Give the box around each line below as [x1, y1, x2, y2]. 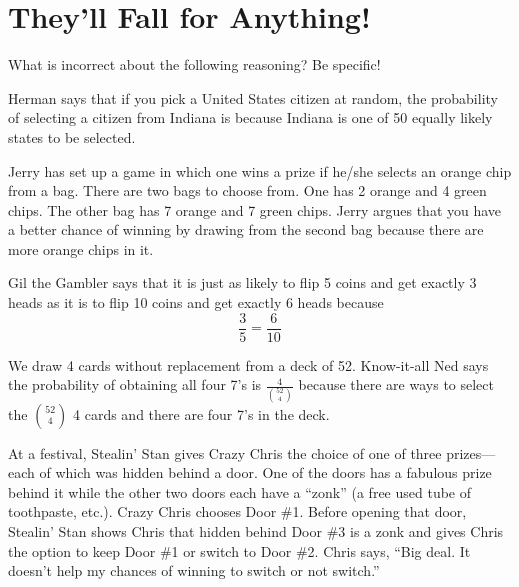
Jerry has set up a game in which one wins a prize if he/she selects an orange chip [8, 160, 512, 181]
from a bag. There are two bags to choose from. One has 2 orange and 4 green [8, 180, 487, 201]
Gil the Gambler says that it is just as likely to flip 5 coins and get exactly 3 [8, 272, 477, 293]
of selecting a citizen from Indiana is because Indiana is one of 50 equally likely [8, 107, 493, 128]
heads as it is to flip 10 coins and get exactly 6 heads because [8, 292, 384, 313]
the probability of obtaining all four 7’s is [8, 374, 262, 395]
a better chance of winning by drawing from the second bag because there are [8, 219, 484, 240]
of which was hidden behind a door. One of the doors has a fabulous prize [39, 462, 492, 483]
